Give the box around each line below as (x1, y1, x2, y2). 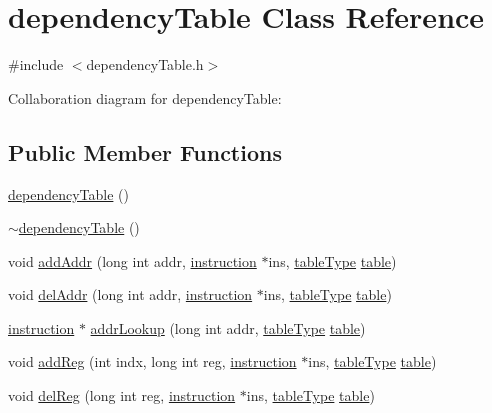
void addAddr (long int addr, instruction (8, 250, 257, 271)
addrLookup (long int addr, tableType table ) (90, 317, 366, 338)
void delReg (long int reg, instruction (8, 385, 236, 406)
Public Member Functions (8, 136, 282, 167)
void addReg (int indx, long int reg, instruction (8, 351, 297, 372)
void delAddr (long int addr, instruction (8, 284, 253, 305)
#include (8, 54, 64, 75)
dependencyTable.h (86, 54, 204, 75)
